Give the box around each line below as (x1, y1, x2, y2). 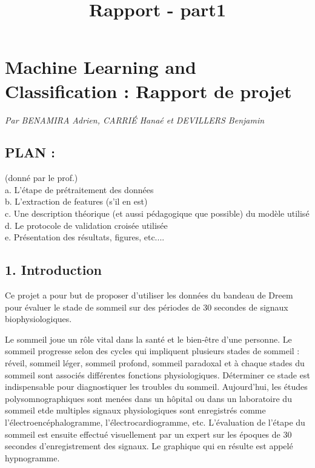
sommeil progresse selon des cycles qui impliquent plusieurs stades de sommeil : (5, 344, 300, 357)
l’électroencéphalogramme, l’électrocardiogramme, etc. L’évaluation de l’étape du (5, 416, 305, 428)
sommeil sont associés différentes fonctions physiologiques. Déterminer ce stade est (5, 368, 310, 381)
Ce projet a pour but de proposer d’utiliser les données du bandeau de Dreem (5, 289, 293, 302)
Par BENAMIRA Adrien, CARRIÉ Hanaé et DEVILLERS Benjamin (5, 113, 265, 126)
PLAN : (5, 143, 55, 162)
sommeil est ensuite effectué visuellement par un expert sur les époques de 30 (5, 427, 292, 440)
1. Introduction (5, 260, 102, 279)
